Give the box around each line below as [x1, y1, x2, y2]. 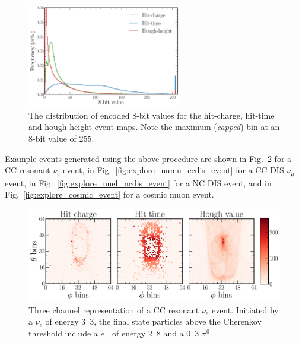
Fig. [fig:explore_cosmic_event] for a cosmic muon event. [5, 188, 214, 201]
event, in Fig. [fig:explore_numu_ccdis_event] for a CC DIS [63, 164, 284, 176]
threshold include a [28, 326, 98, 339]
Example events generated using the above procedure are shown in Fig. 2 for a [5, 152, 292, 164]
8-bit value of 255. [28, 132, 94, 144]
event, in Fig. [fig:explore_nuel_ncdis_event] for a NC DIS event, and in [5, 176, 272, 189]
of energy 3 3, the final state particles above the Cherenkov [45, 315, 262, 328]
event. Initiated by [211, 303, 279, 316]
